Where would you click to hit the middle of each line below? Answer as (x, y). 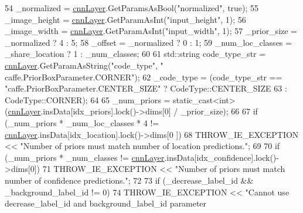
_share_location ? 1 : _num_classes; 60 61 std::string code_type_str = (135, 54)
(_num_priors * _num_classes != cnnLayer (85, 157)
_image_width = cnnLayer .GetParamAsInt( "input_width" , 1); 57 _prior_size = (151, 31)
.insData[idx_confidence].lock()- (222, 157)
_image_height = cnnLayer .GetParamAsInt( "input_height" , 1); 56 (125, 19)
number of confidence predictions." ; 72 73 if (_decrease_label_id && (129, 180)
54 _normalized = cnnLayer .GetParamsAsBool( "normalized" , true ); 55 (132, 8)
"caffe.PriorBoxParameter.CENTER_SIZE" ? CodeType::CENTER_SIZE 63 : (146, 88)
